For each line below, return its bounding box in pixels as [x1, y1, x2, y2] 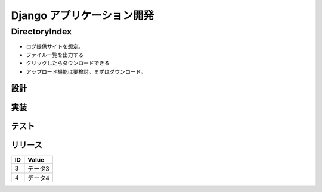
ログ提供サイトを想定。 [26, 43, 83, 50]
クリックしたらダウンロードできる [26, 59, 110, 67]
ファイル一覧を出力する [26, 51, 83, 58]
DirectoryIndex [11, 26, 72, 37]
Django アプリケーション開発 [11, 9, 154, 22]
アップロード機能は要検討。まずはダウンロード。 [26, 68, 146, 75]
